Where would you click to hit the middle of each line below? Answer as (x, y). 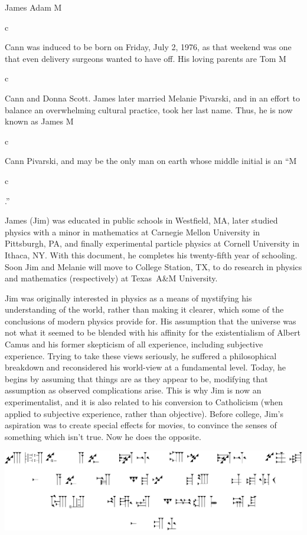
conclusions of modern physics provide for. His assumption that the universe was (151, 321)
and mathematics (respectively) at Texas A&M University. (111, 278)
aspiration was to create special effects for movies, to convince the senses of (141, 425)
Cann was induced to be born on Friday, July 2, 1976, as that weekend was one (148, 47)
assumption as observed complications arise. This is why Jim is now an (133, 390)
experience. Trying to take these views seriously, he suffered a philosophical (141, 355)
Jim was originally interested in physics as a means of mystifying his (128, 298)
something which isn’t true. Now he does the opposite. (103, 436)
